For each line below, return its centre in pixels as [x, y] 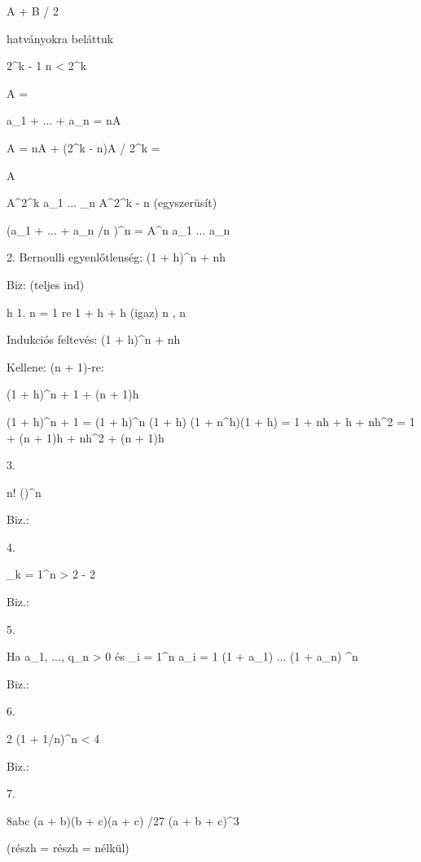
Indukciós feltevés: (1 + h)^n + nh [94, 339]
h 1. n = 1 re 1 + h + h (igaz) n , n [96, 312]
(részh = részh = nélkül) [68, 848]
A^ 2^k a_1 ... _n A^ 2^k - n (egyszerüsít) [112, 202]
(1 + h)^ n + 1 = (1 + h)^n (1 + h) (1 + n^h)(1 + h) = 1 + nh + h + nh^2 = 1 [211, 421]
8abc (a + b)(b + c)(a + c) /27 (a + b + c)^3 [123, 820]
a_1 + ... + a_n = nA [64, 120]
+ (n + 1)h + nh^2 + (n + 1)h [86, 437]
